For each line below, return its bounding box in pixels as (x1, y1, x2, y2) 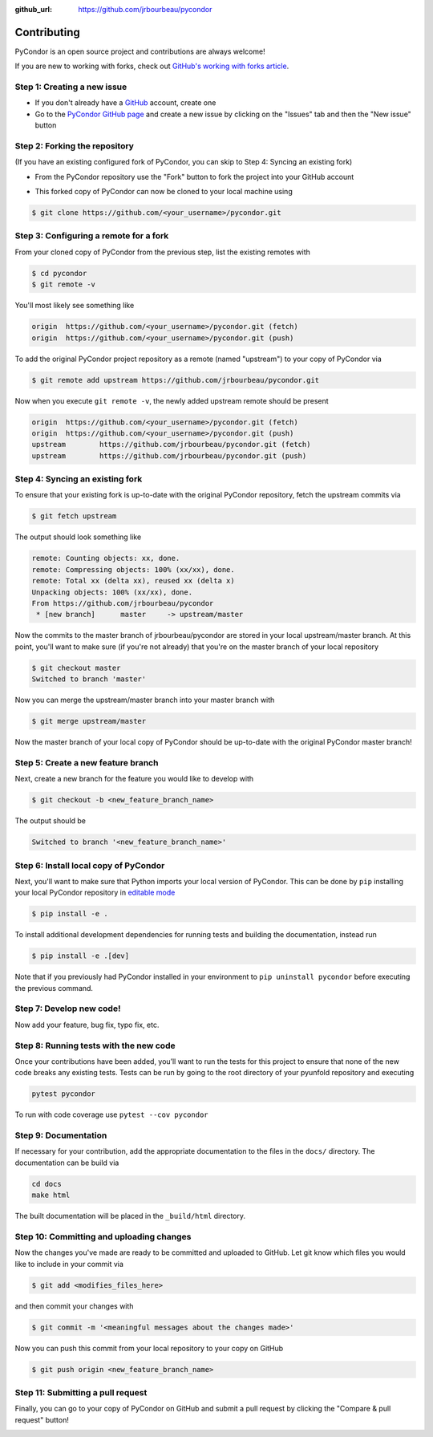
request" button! (14, 1415, 70, 1424)
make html (31, 1191, 71, 1200)
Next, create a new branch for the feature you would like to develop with (14, 774, 254, 784)
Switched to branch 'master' (31, 675, 147, 684)
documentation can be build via (14, 1158, 119, 1167)
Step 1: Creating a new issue (14, 81, 127, 92)
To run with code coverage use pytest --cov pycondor (14, 1110, 208, 1119)
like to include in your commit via (14, 1259, 124, 1269)
